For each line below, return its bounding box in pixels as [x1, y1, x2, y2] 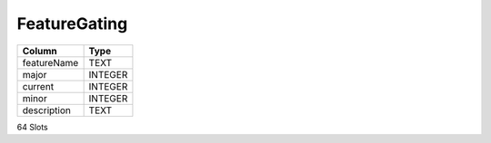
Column [22, 44, 58, 57]
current [22, 80, 55, 92]
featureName [22, 56, 79, 69]
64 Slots [16, 121, 49, 132]
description [22, 104, 72, 117]
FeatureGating [16, 14, 128, 33]
